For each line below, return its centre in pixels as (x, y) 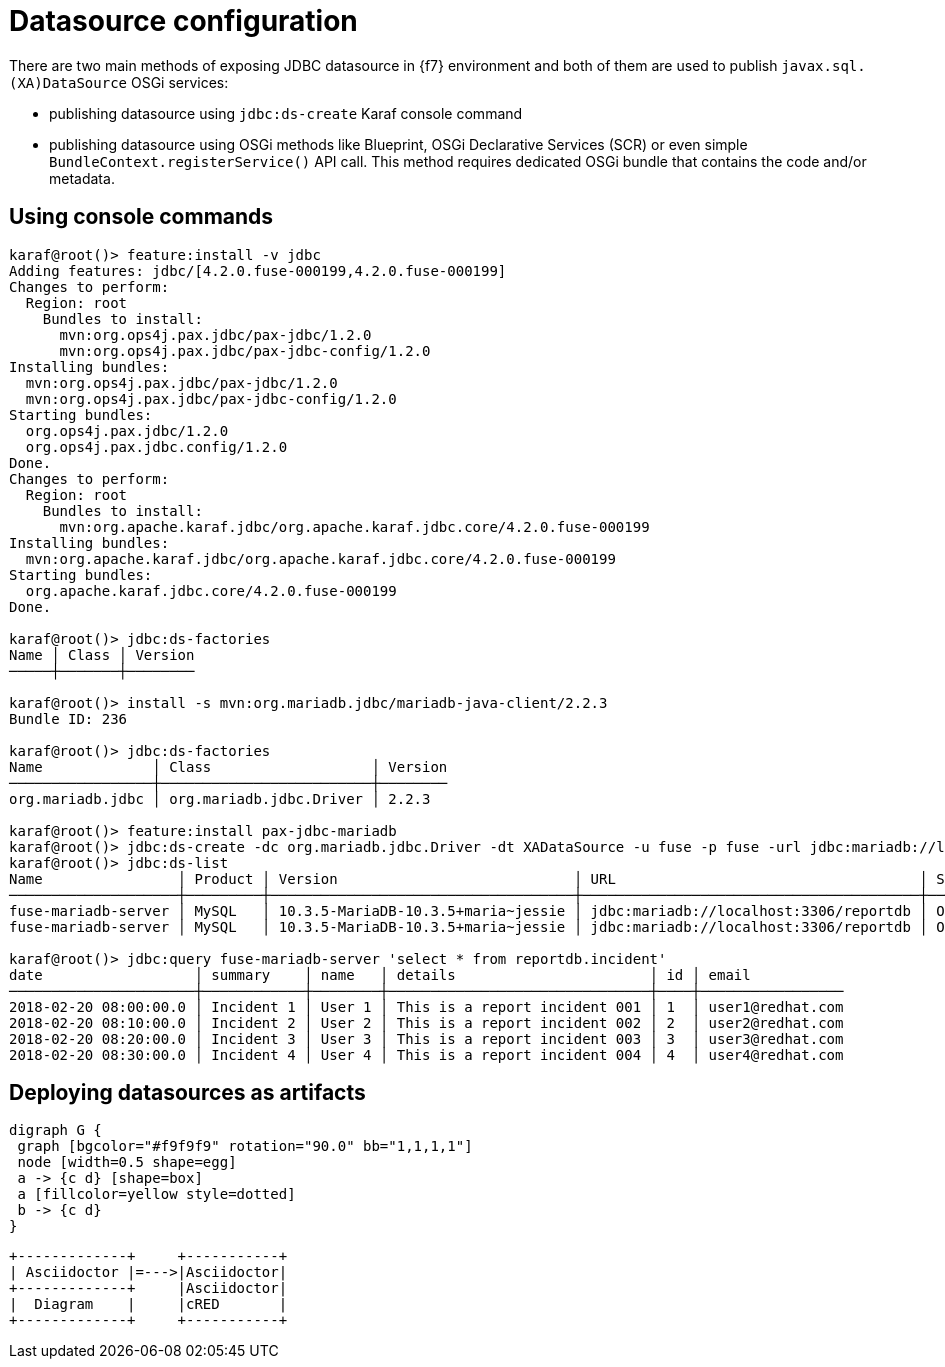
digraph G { (55, 1130)
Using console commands (141, 217)
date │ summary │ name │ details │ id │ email (380, 974)
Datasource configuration (183, 21)
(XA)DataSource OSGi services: (119, 82)
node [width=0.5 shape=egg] (127, 1162)
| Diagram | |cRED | (148, 1304)
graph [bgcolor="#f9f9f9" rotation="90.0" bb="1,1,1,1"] (245, 1146)
